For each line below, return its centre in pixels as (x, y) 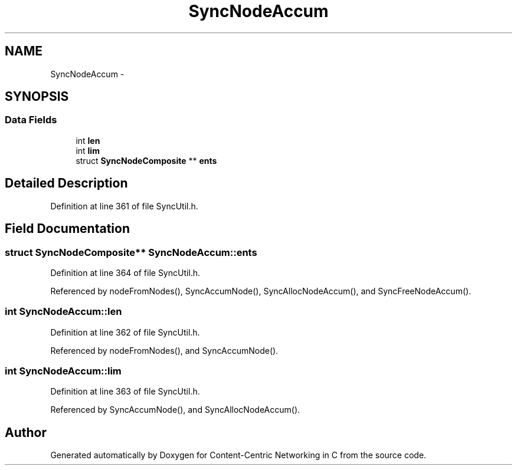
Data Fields (31, 120)
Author (26, 432)
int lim (88, 150)
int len (88, 140)
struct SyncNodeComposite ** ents (146, 160)
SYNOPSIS (37, 97)
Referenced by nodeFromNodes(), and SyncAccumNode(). (164, 350)
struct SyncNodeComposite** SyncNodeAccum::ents (131, 252)
